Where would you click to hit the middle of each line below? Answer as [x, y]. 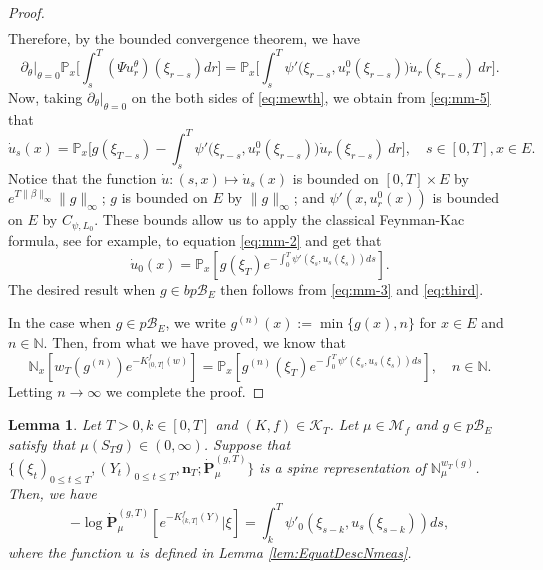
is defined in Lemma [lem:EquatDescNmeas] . [275, 551]
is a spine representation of [342, 466]
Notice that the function [82, 177]
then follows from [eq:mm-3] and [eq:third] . [352, 288]
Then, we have [52, 492]
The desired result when [82, 288]
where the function [64, 551]
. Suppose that [247, 443]
